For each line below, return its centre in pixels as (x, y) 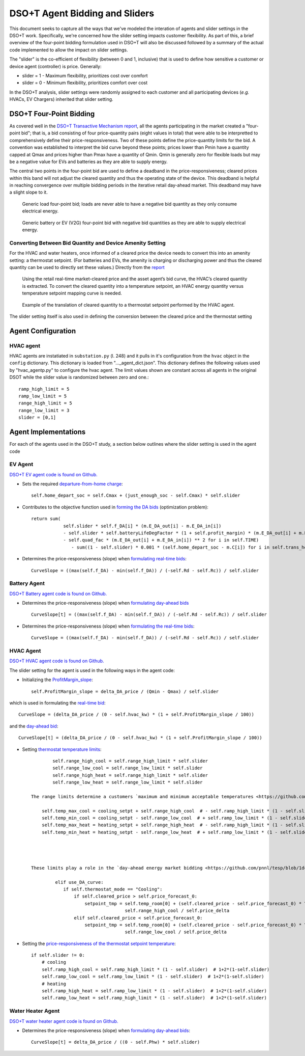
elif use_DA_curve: (79, 882)
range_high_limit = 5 (45, 403)
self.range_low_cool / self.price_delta (176, 932)
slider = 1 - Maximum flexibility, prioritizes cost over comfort (85, 75)
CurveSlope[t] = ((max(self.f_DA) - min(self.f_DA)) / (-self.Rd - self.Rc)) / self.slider (149, 615)
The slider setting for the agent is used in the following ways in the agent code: (92, 670)
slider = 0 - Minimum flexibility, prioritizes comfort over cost (85, 83)
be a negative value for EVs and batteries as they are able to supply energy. (88, 161)
